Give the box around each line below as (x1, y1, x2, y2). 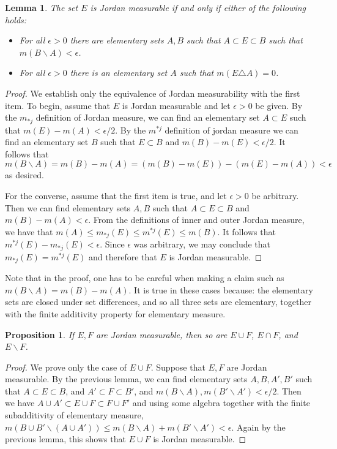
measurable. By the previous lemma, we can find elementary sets (5, 372, 248, 385)
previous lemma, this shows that (5, 432, 126, 445)
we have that (5, 225, 53, 238)
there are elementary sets (70, 34, 164, 47)
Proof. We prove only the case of (5, 360, 127, 373)
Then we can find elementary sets (5, 201, 131, 214)
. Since (100, 238, 125, 251)
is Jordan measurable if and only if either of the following (90, 1, 306, 13)
